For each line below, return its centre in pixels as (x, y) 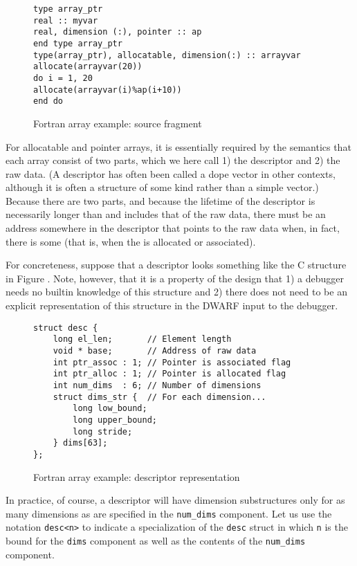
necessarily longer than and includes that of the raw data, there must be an (166, 214)
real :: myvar (66, 20)
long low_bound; (110, 409)
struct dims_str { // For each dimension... (159, 397)
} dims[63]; (80, 443)
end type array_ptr (78, 43)
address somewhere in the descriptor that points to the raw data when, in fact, (173, 228)
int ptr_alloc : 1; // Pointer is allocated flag (170, 374)
